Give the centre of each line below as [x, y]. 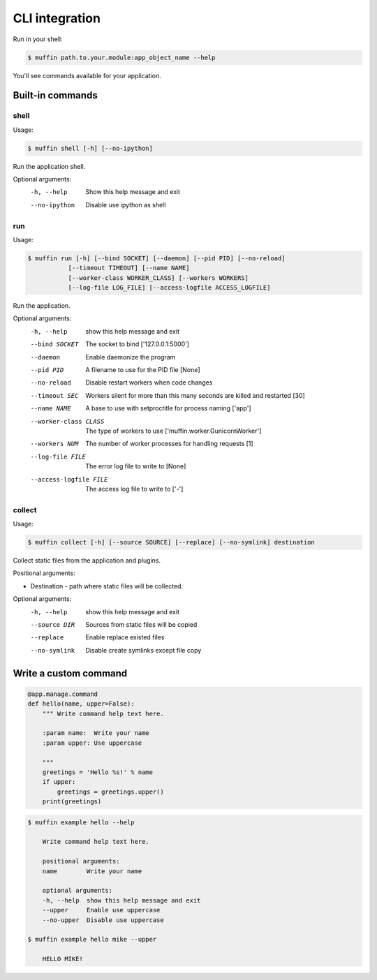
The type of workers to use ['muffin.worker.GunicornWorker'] [173, 431]
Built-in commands [55, 95]
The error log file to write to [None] [136, 466]
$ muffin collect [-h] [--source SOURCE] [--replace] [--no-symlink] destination [171, 542]
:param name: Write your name [96, 733]
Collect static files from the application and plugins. [87, 560]
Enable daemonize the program [131, 357]
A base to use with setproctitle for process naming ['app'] [168, 408]
